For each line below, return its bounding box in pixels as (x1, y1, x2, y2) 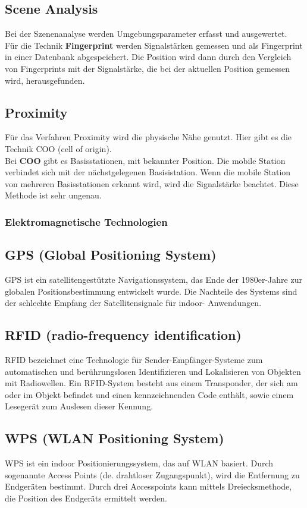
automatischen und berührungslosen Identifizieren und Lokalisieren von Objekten (5, 365, 301, 377)
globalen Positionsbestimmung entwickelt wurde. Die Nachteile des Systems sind (5, 285, 297, 297)
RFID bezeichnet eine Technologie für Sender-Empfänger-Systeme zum (5, 353, 263, 365)
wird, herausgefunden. (5, 74, 85, 86)
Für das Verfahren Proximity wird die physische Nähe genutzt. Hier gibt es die (5, 131, 292, 143)
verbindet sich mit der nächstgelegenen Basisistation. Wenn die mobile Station (5, 166, 291, 178)
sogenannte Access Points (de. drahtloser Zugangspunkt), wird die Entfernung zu (5, 468, 300, 481)
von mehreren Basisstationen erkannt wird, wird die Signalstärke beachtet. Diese (5, 177, 299, 190)
